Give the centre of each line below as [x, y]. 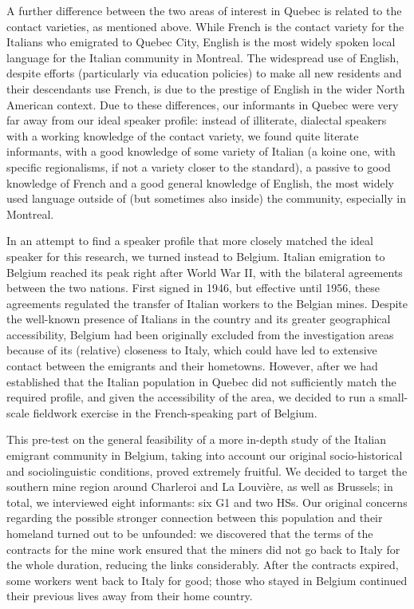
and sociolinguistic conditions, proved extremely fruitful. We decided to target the [207, 471]
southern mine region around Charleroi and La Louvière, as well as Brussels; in [200, 486]
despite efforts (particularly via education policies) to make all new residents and [204, 73]
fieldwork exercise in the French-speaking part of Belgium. [175, 412]
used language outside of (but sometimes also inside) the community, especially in [207, 198]
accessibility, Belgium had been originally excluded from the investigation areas [200, 334]
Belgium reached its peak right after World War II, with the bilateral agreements [205, 272]
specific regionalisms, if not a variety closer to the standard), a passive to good [199, 166]
